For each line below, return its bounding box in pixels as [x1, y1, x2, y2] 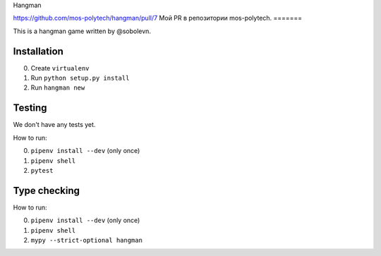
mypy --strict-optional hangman [30, 236, 143, 245]
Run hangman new [30, 83, 85, 92]
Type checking [13, 184, 80, 197]
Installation [13, 45, 64, 57]
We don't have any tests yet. [13, 121, 96, 129]
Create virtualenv [30, 63, 90, 72]
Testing [13, 102, 47, 114]
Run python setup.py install [30, 74, 130, 83]
